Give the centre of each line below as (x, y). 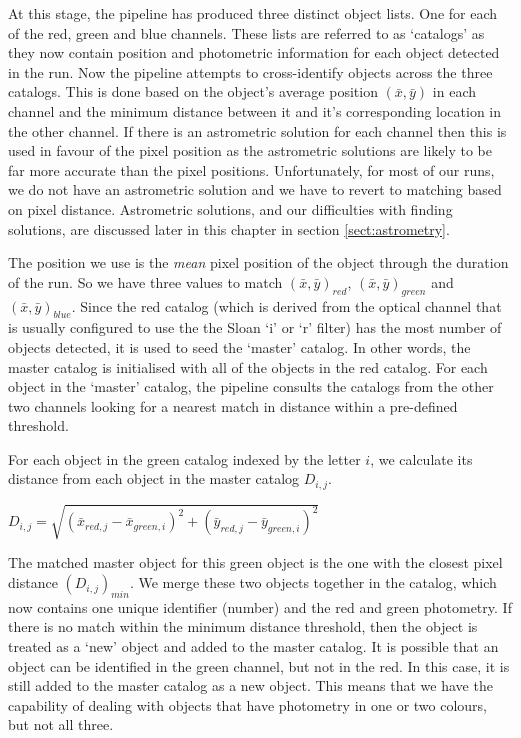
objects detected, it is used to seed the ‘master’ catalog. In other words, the (239, 346)
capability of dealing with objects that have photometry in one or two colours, (248, 704)
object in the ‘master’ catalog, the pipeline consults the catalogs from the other (251, 386)
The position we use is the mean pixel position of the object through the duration (258, 262)
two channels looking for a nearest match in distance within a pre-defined (233, 405)
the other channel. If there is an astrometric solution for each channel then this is (257, 130)
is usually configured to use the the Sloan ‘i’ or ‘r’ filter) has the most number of (255, 327)
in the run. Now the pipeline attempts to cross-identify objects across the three (250, 71)
